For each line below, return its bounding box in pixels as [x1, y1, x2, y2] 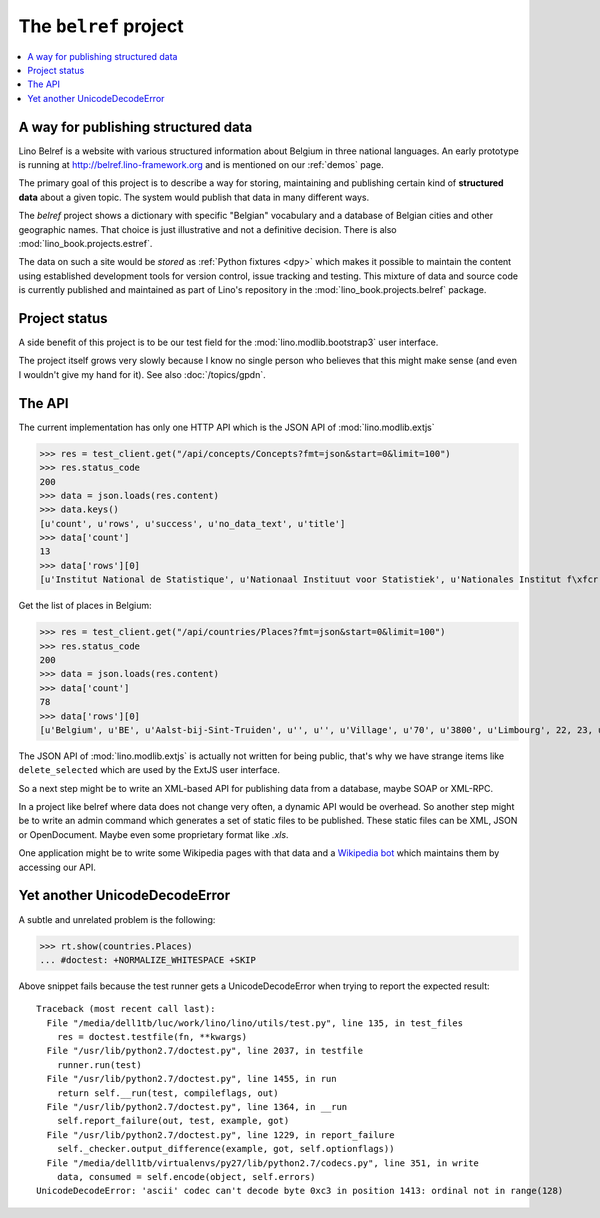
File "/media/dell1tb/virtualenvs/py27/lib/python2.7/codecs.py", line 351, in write [46, 1157, 480, 1169]
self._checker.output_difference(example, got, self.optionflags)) [56, 1143, 395, 1155]
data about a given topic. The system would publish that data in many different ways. [18, 191, 370, 203]
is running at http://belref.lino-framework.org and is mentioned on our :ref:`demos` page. [18, 159, 384, 171]
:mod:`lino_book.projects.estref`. [18, 237, 153, 249]
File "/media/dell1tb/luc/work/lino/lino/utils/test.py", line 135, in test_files [46, 1017, 464, 1029]
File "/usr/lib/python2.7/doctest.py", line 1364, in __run [46, 1101, 348, 1113]
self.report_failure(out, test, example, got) [56, 1115, 290, 1127]
